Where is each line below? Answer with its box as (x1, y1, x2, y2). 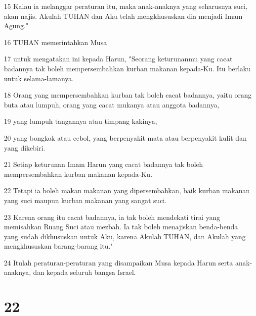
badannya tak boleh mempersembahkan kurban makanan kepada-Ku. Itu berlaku (4, 63, 251, 73)
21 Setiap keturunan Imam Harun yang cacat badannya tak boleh (4, 159, 203, 169)
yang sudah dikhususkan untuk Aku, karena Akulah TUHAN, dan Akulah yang (4, 231, 246, 241)
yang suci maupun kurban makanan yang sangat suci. (4, 195, 167, 205)
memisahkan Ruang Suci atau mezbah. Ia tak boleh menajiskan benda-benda (4, 221, 238, 232)
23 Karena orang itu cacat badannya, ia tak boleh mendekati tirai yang (4, 211, 220, 222)
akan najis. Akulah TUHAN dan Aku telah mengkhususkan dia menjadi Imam (4, 10, 243, 21)
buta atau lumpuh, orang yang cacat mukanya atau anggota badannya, (4, 99, 219, 109)
